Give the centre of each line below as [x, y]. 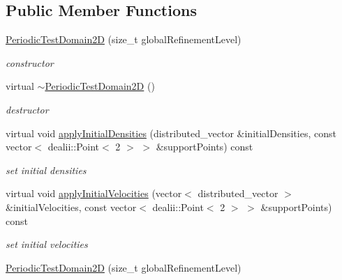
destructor [27, 109]
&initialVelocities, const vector [71, 207]
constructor [30, 62]
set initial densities [46, 170]
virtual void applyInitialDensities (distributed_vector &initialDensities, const [171, 133]
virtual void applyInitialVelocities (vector [94, 193]
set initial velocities [47, 244]
